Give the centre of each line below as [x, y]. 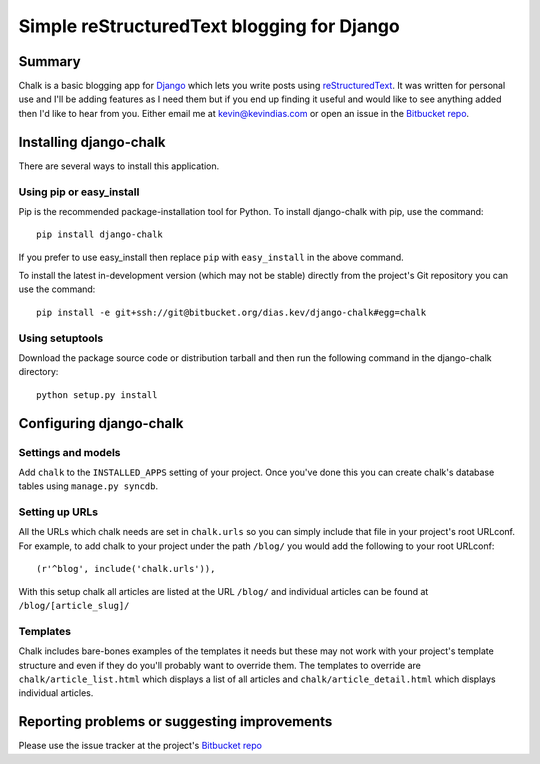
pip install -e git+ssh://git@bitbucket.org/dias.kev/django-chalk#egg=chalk [231, 312]
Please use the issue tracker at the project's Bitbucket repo [140, 746]
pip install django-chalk [100, 234]
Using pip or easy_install [79, 192]
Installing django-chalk [92, 141]
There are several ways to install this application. [119, 166]
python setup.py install [97, 394]
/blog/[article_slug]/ [74, 606]
